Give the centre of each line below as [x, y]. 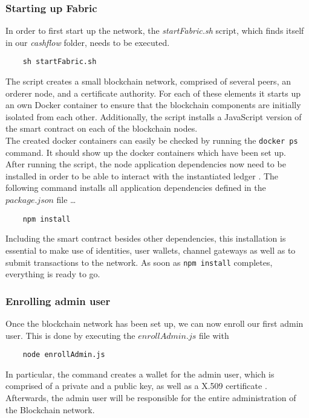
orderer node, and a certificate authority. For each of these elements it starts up [153, 93]
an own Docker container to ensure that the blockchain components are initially [153, 105]
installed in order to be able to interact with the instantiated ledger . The [142, 175]
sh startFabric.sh [60, 62]
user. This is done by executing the [70, 335]
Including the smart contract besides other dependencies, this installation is [146, 238]
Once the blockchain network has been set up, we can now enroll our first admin [154, 323]
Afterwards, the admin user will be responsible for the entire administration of [151, 397]
